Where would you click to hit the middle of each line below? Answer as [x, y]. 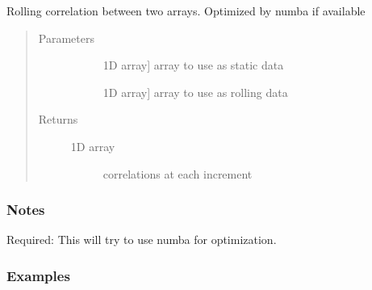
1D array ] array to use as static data [193, 65]
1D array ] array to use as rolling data [195, 92]
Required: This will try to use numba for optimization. [142, 240]
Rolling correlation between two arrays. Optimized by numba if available [186, 11]
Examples [38, 275]
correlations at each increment [178, 173]
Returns [58, 119]
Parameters [66, 38]
